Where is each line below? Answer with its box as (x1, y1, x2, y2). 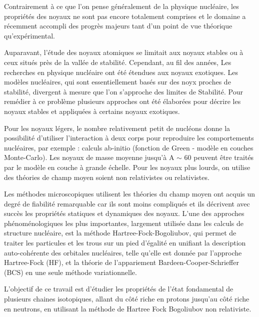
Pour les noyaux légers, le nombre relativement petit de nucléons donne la (4, 122, 230, 133)
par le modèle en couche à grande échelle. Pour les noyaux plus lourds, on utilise (4, 161, 250, 172)
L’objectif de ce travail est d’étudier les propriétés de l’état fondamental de (4, 283, 233, 294)
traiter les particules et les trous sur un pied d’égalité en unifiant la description (4, 237, 246, 248)
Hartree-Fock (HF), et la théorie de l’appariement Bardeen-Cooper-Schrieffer (4, 257, 239, 267)
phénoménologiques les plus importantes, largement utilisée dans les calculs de (4, 217, 243, 228)
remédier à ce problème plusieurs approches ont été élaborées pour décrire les (4, 96, 241, 106)
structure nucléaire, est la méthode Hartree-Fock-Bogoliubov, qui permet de (4, 227, 236, 238)
